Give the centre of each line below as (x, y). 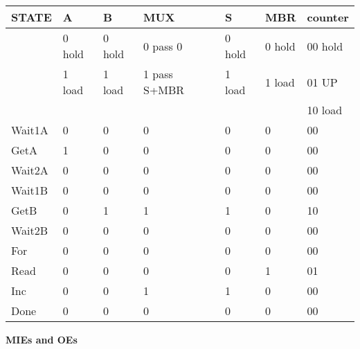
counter (328, 17)
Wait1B (30, 190)
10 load (325, 110)
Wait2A (30, 170)
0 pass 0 (163, 46)
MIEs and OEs (42, 339)
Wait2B (30, 230)
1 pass (158, 74)
